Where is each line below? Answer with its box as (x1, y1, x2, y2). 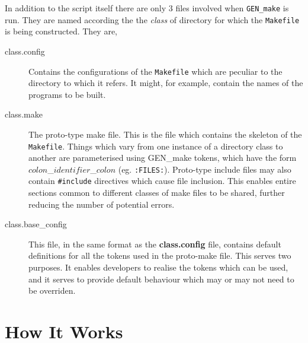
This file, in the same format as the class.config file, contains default (28, 237, 281, 250)
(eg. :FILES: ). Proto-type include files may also (118, 163, 291, 175)
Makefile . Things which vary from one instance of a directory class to (28, 139, 283, 152)
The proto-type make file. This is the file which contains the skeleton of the (28, 128, 302, 140)
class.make (5, 108, 43, 120)
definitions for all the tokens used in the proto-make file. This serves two (28, 249, 291, 262)
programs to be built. (28, 88, 106, 100)
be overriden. (28, 284, 76, 297)
